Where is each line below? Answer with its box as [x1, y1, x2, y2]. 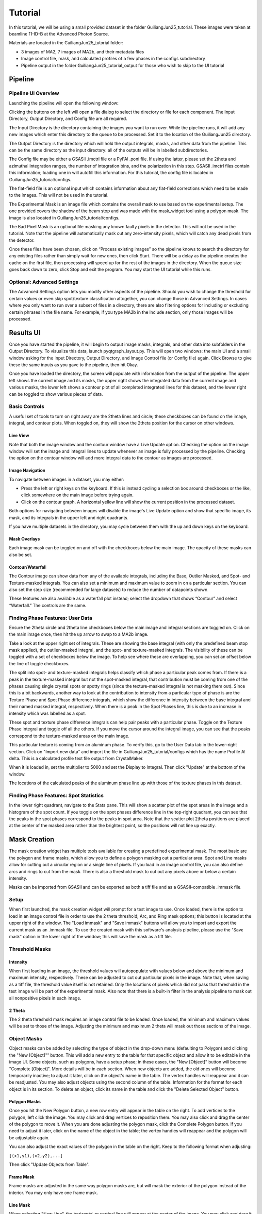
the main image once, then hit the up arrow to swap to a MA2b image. [9, 631, 148, 637]
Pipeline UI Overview [9, 90, 59, 97]
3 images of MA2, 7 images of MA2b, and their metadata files [21, 49, 144, 54]
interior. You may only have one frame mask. [9, 1190, 98, 1196]
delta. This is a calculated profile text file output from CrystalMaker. [9, 755, 144, 761]
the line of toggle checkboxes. [9, 660, 70, 666]
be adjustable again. [9, 1134, 49, 1141]
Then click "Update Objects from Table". [9, 1161, 90, 1167]
